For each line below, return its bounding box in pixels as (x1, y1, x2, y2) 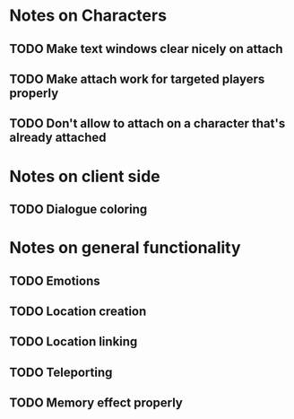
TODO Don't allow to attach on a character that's (9, 116, 286, 131)
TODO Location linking (9, 334, 138, 350)
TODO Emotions (9, 273, 100, 288)
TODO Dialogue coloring (9, 201, 148, 216)
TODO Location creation (9, 303, 147, 319)
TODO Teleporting (9, 364, 113, 380)
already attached (9, 130, 107, 145)
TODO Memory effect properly (9, 396, 184, 411)
